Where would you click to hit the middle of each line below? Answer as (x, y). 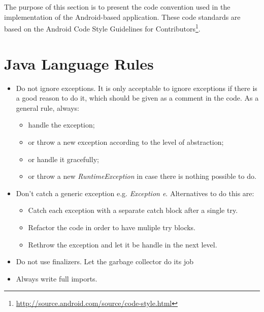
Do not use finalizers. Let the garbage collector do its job (105, 261)
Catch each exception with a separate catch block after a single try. (133, 210)
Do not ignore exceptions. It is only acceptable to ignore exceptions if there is (137, 88)
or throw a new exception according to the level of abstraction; (126, 142)
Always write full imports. (57, 278)
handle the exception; (61, 125)
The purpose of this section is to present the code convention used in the (117, 7)
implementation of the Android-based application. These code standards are (122, 17)
